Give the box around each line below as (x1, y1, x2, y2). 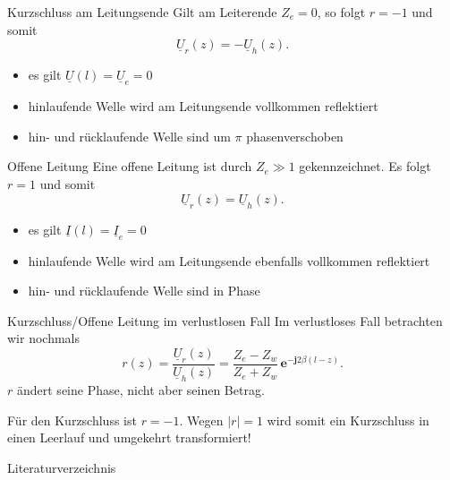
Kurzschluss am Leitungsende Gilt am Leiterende (7, 3, 277, 21)
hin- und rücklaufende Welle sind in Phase (28, 281, 260, 300)
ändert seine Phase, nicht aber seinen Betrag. (16, 381, 265, 399)
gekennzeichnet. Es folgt (299, 157, 431, 176)
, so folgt (317, 3, 366, 21)
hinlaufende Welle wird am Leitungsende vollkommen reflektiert (28, 97, 378, 116)
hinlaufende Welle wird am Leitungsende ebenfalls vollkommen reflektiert (28, 251, 430, 270)
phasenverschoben (246, 126, 344, 145)
